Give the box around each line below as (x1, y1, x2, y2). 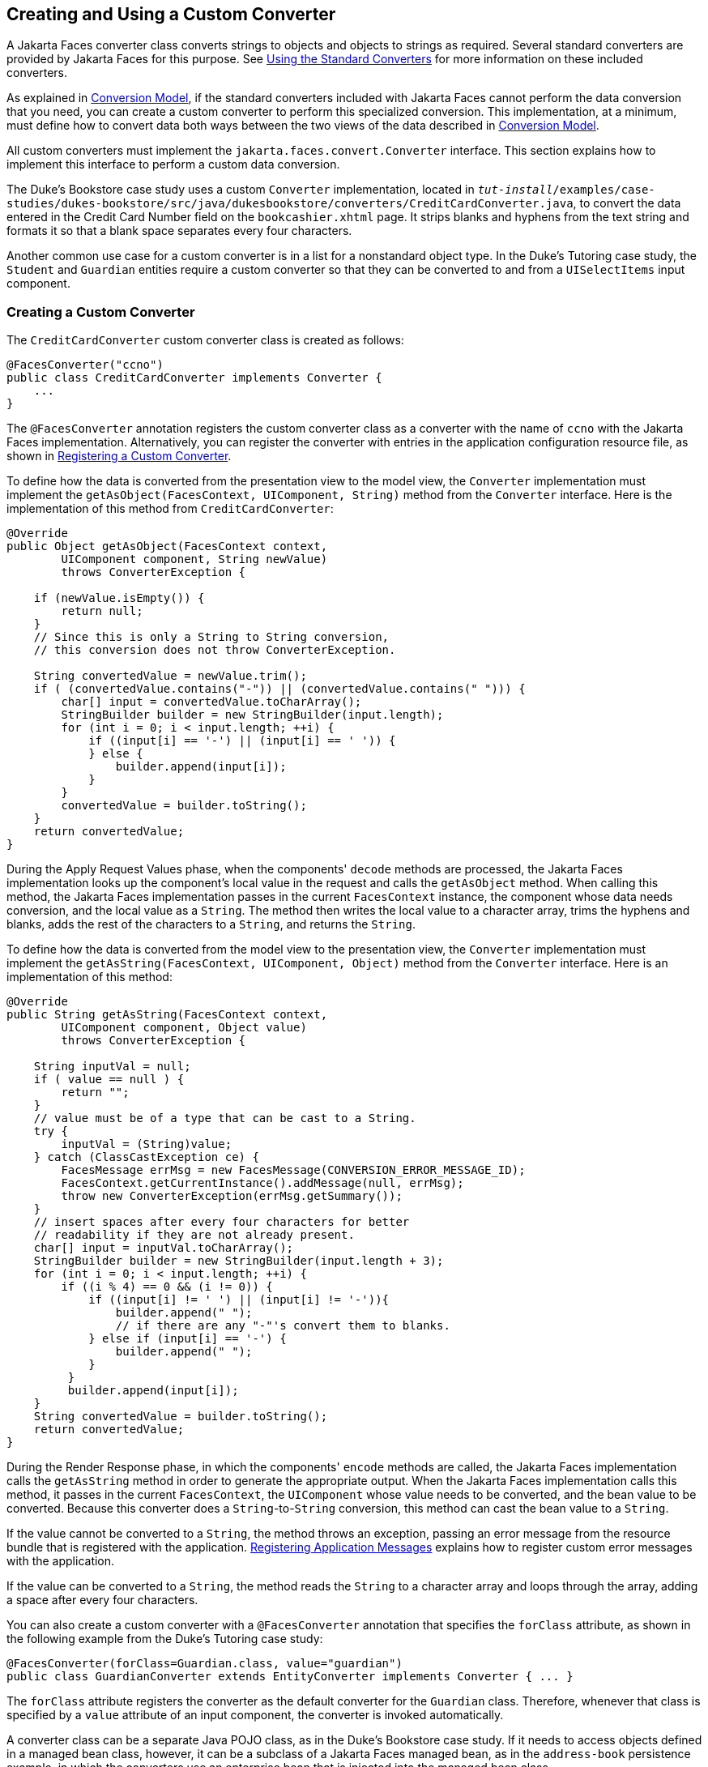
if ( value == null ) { (33, 1073, 185, 1086)
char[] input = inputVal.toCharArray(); (33, 1241, 294, 1255)
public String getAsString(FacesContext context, (6, 1008, 328, 1022)
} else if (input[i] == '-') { (88, 1332, 287, 1346)
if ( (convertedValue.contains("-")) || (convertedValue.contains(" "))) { (33, 682, 526, 696)
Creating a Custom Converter (6, 303, 195, 320)
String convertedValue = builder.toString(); (33, 1410, 328, 1423)
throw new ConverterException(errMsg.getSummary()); (61, 1189, 403, 1203)
